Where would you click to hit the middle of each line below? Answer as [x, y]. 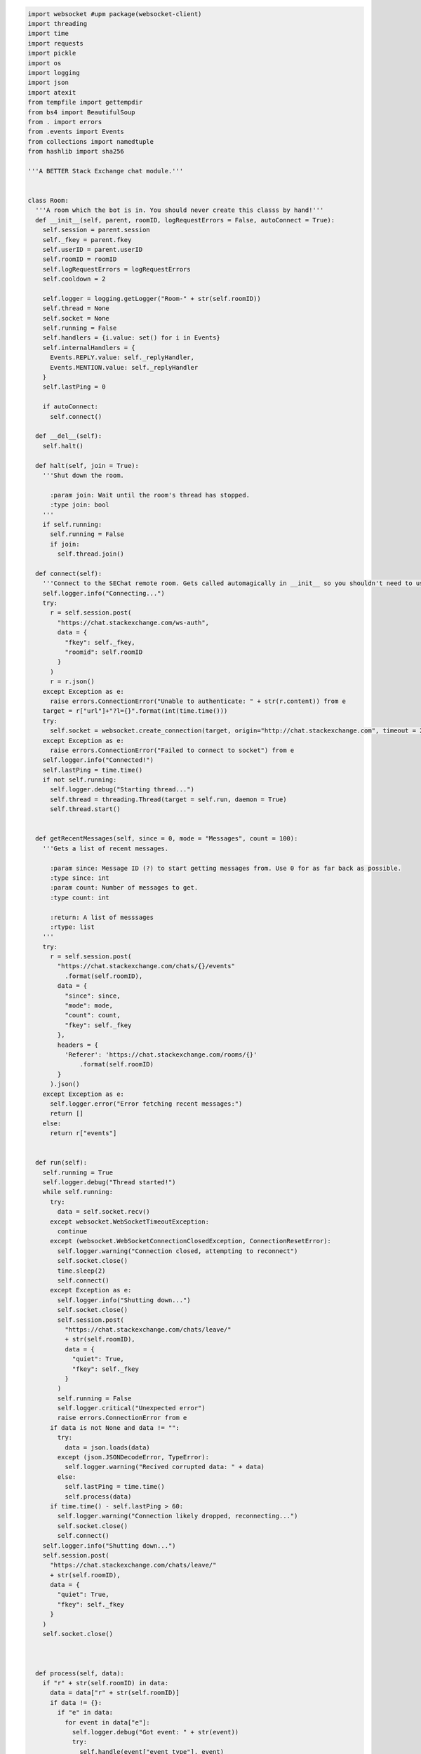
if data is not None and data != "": [115, 1427]
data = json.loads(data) [107, 1447]
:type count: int [80, 897]
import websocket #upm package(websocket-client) [115, 14]
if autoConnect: [70, 407]
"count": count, [92, 1015]
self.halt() [63, 446]
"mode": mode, [89, 1006]
